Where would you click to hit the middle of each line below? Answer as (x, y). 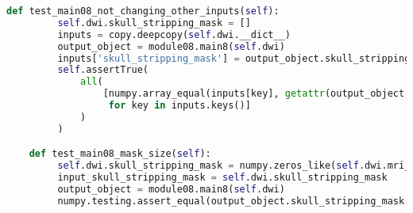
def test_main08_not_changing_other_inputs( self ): (143, 11)
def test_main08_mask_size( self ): (120, 154)
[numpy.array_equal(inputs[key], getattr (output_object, (257, 94)
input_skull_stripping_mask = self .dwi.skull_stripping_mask (222, 178)
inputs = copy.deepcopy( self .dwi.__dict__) (174, 34)
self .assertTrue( (103, 70)
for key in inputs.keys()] (179, 105)
